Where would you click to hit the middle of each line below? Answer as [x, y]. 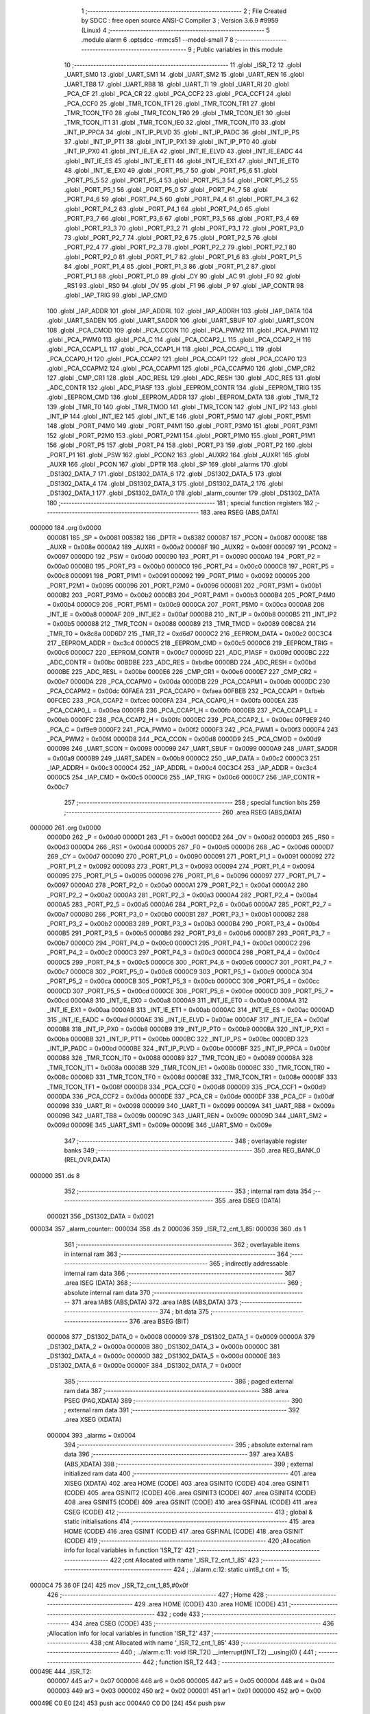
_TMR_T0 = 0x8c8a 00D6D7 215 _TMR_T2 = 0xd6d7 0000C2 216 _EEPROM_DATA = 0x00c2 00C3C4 [189, 633]
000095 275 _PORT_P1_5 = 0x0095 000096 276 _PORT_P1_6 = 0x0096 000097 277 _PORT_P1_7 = [187, 876]
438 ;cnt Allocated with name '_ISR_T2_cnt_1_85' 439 [165, 1643]
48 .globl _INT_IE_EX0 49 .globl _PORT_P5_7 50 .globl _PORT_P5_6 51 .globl [171, 171]
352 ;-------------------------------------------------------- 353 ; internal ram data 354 [188, 1191]
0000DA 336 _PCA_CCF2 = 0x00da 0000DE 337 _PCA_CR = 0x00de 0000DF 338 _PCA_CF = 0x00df [191, 1096]
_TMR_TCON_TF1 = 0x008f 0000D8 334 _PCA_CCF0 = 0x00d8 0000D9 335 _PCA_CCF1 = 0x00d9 [186, 1087]
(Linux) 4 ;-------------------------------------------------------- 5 [175, 30]
